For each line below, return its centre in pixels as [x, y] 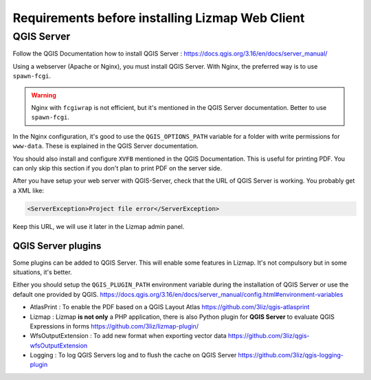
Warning [44, 95]
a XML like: [29, 190]
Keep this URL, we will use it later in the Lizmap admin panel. [99, 226]
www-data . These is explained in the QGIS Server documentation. [105, 146]
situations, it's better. [42, 272]
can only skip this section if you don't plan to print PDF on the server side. [117, 168]
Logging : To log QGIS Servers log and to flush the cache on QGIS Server [133, 355]
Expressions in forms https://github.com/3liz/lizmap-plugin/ [114, 326]
